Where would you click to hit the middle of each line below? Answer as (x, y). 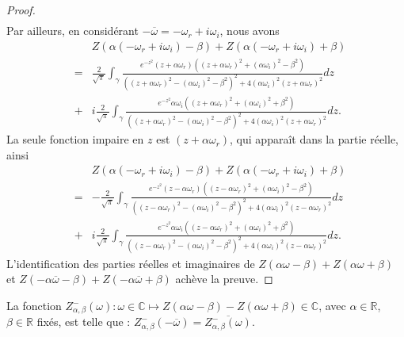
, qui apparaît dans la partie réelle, (314, 139)
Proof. (21, 10)
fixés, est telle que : (84, 322)
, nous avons (250, 31)
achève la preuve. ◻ (224, 279)
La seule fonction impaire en (75, 139)
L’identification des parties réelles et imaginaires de (131, 263)
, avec (332, 306)
